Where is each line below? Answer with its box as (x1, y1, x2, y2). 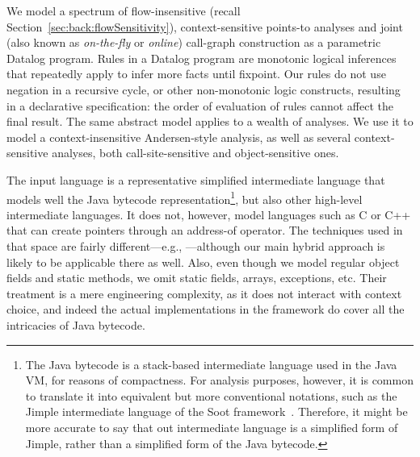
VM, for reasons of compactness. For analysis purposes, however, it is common (25, 372, 414, 388)
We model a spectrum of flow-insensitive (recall (6, 2, 241, 19)
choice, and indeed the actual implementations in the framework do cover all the (6, 301, 405, 318)
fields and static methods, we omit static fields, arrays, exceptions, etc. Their (6, 269, 387, 286)
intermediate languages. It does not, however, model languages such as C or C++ (6, 206, 411, 222)
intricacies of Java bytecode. (6, 316, 145, 333)
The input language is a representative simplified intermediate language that (6, 171, 385, 188)
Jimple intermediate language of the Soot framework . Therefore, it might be (25, 403, 408, 420)
